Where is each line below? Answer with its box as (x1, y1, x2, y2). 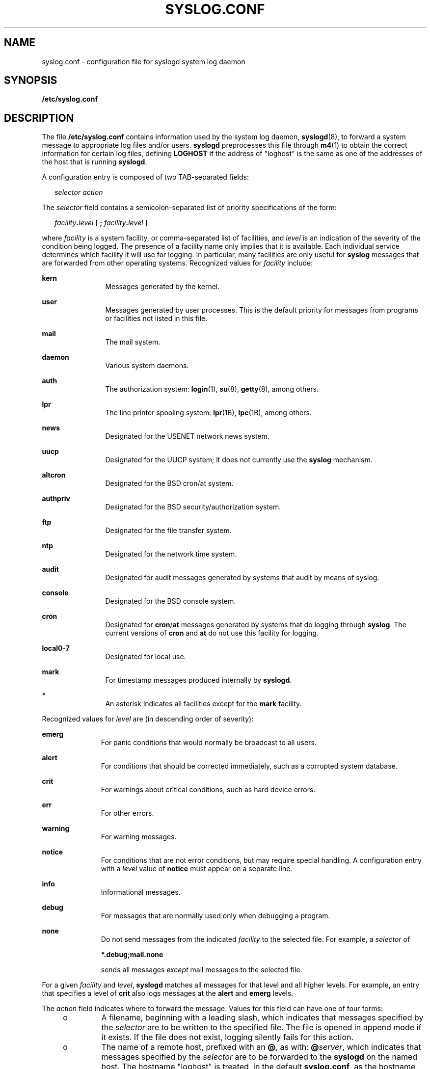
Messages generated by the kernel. (105, 282, 220, 291)
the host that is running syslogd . (42, 158, 147, 166)
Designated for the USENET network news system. (105, 432, 269, 441)
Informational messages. (101, 888, 181, 897)
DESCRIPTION (4, 111, 74, 124)
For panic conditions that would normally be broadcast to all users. (101, 738, 317, 747)
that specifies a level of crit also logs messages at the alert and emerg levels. (42, 989, 294, 998)
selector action (54, 188, 103, 197)
